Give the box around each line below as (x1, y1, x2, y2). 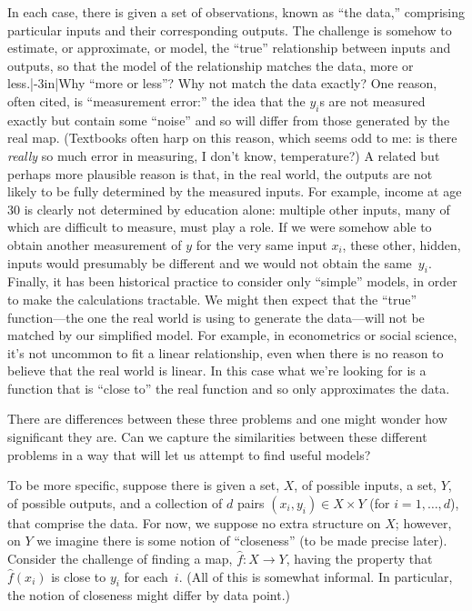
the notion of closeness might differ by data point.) (7, 586, 290, 605)
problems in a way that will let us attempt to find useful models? (7, 445, 371, 464)
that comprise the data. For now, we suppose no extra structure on (7, 513, 381, 532)
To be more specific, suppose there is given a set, (7, 476, 280, 495)
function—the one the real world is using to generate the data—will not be (7, 307, 425, 326)
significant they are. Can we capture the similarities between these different (7, 427, 427, 446)
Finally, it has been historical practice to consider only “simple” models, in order (7, 272, 457, 291)
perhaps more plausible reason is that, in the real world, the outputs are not (7, 164, 433, 183)
